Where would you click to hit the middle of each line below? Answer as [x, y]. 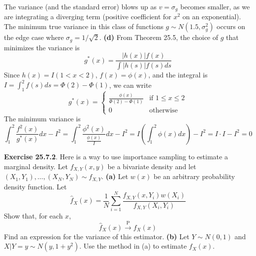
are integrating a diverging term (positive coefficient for [88, 17]
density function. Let [35, 186]
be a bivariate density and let [152, 166]
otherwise [163, 110]
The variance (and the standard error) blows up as [80, 6]
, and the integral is [178, 74]
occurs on [231, 26]
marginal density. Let [36, 166]
